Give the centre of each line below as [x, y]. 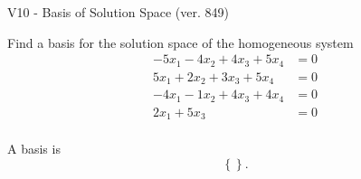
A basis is [34, 149]
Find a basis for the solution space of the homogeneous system [180, 42]
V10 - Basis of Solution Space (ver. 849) [118, 12]
